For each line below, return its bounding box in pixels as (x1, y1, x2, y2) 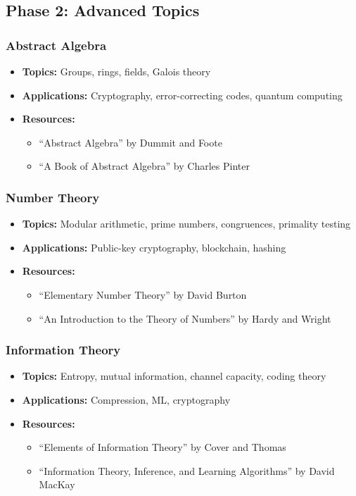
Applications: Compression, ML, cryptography (22, 392, 231, 407)
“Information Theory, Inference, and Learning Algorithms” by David (39, 463, 335, 478)
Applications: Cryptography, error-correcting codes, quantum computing (22, 87, 343, 102)
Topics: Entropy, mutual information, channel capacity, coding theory (22, 368, 326, 383)
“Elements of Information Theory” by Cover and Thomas (39, 440, 286, 454)
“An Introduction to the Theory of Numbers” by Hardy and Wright (39, 311, 331, 325)
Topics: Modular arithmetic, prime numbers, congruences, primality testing (22, 216, 351, 231)
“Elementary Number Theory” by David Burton (39, 287, 247, 302)
